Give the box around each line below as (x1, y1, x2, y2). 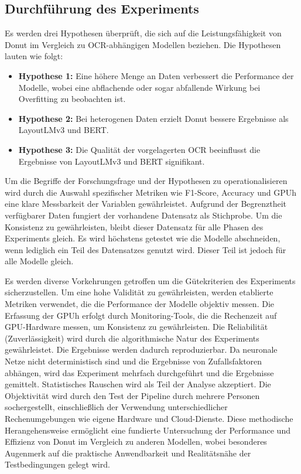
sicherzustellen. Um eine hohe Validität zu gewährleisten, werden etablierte (5, 286, 273, 298)
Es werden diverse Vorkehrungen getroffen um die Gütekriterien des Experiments (5, 274, 296, 287)
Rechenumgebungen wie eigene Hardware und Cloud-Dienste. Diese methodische (5, 412, 293, 425)
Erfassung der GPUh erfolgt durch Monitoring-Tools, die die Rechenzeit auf (5, 309, 277, 321)
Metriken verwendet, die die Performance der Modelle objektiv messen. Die (5, 298, 274, 310)
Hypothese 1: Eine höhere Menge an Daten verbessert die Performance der (18, 69, 294, 81)
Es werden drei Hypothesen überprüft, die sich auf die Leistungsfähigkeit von (5, 27, 282, 39)
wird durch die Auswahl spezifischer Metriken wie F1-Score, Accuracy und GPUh (5, 186, 296, 198)
